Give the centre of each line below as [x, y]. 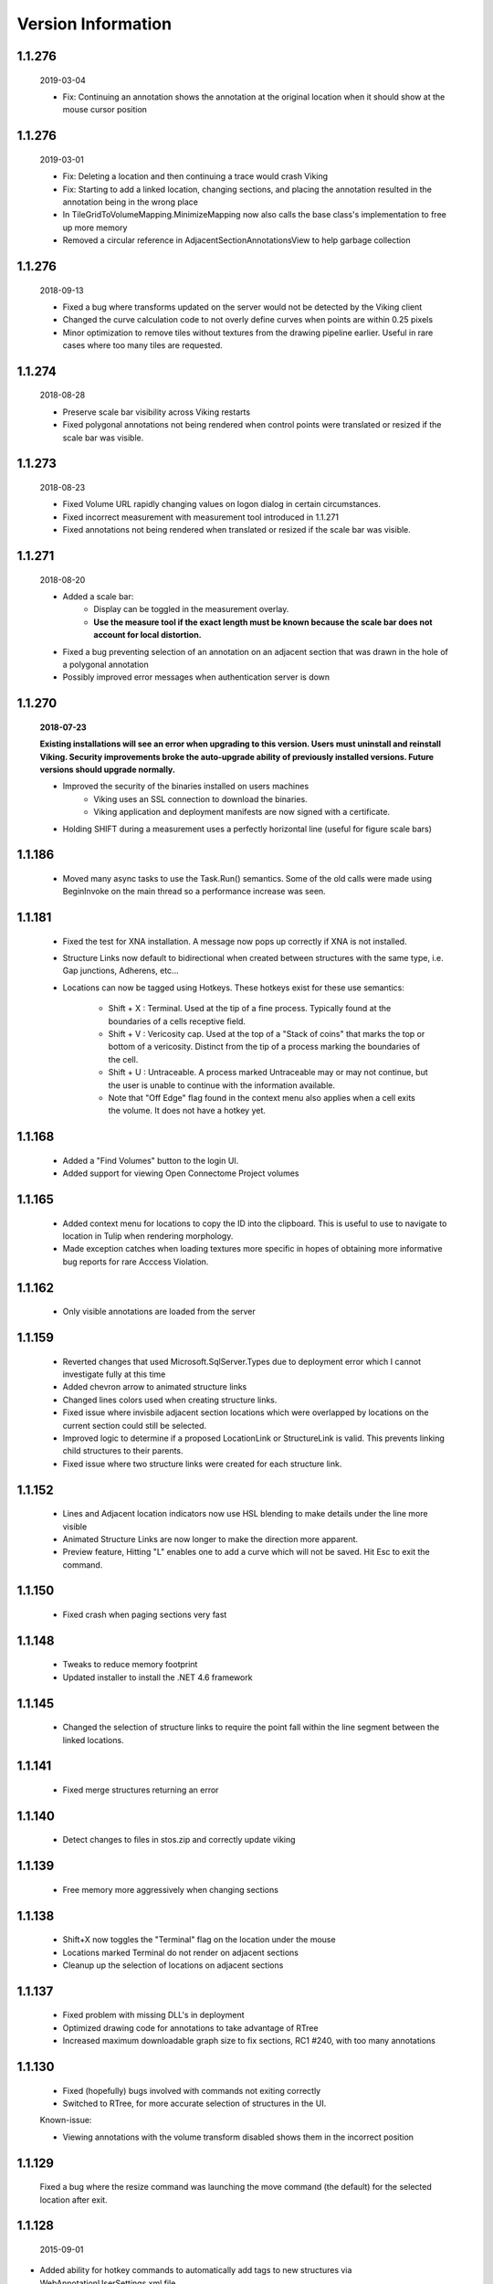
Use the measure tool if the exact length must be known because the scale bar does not [263, 622]
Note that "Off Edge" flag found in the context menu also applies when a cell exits [262, 1098]
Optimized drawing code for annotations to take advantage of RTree [190, 2027]
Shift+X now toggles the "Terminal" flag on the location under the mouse [199, 1940]
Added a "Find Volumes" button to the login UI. [151, 1160]
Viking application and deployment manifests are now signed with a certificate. [242, 812]
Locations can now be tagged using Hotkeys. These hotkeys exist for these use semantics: [234, 988]
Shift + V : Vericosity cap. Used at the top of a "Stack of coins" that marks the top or [267, 1034]
